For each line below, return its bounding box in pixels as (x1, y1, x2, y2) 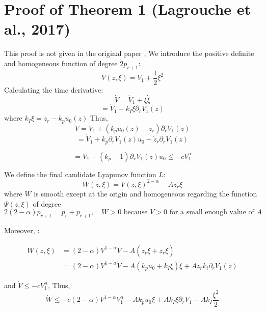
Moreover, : (4, 224, 40, 235)
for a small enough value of (169, 209, 254, 216)
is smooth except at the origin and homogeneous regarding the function (34, 188, 257, 199)
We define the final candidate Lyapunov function (4, 168, 156, 179)
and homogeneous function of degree (4, 58, 118, 68)
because (123, 209, 148, 216)
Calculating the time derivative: (4, 84, 103, 95)
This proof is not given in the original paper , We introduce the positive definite (4, 48, 254, 59)
